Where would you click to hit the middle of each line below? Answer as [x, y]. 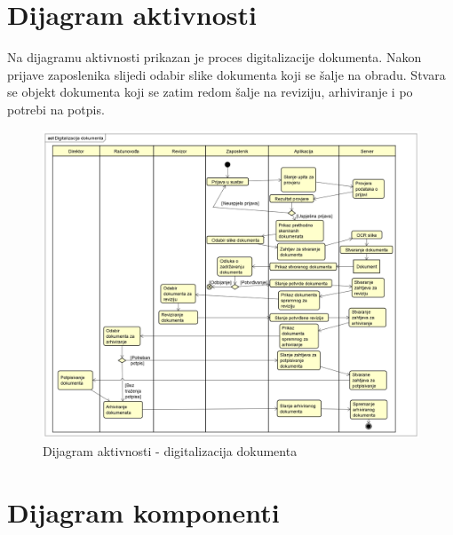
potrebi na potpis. [56, 109]
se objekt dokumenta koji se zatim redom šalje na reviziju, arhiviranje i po [210, 92]
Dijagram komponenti [143, 511]
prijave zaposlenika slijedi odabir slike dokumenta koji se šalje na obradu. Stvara [226, 74]
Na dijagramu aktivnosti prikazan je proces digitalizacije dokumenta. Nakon [215, 57]
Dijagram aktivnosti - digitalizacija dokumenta [170, 451]
